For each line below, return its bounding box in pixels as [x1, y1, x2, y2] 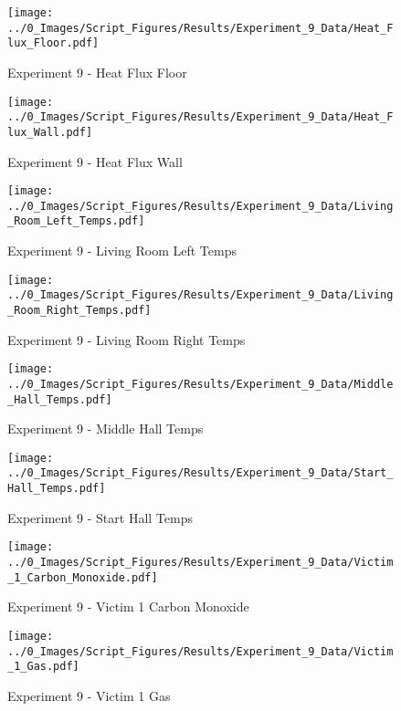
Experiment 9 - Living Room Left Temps [7, 241, 237, 260]
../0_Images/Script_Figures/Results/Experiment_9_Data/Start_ [7, 466, 394, 480]
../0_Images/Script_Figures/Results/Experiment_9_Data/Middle [7, 377, 394, 391]
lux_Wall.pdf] [7, 125, 93, 139]
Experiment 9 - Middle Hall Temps [7, 419, 204, 438]
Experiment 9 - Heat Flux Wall [7, 152, 183, 171]
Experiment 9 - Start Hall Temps [7, 507, 193, 527]
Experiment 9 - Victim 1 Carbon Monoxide [7, 597, 249, 616]
